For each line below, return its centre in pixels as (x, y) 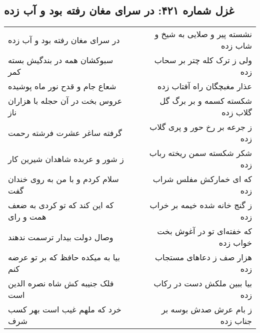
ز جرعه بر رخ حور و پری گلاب (201, 127)
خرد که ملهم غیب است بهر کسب (65, 309)
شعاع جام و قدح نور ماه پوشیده (62, 86)
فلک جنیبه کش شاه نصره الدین (61, 283)
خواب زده (235, 243)
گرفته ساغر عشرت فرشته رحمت (65, 132)
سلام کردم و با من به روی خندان (63, 179)
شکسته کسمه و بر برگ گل (206, 101)
